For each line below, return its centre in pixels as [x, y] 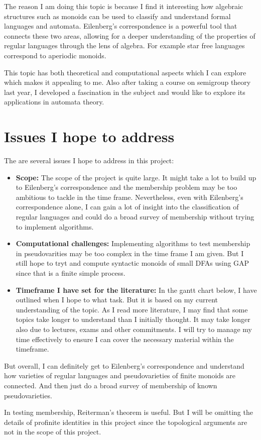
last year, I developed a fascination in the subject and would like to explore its [125, 92]
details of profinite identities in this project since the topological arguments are [126, 422]
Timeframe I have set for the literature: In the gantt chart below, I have [136, 290]
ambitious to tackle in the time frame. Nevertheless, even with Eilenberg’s [129, 197]
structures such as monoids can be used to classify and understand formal [117, 16]
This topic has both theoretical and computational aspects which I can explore [125, 72]
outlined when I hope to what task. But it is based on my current [117, 300]
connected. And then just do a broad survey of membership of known [111, 385]
